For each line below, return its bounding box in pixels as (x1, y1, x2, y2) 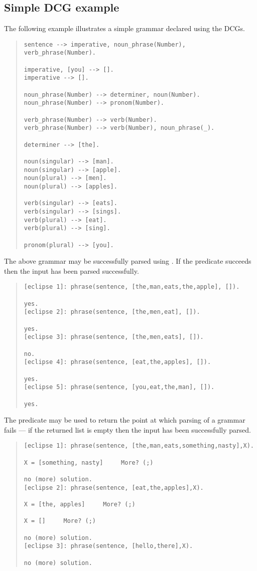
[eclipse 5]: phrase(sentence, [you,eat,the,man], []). (24, 384, 215, 391)
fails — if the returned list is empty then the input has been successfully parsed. (4, 424, 251, 435)
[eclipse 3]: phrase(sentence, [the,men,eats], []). (24, 333, 204, 341)
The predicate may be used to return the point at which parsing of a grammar (4, 415, 245, 425)
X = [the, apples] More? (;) (24, 501, 136, 508)
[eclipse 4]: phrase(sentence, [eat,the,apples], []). (24, 358, 211, 366)
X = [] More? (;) (24, 517, 96, 525)
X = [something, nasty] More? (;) (24, 459, 154, 466)
